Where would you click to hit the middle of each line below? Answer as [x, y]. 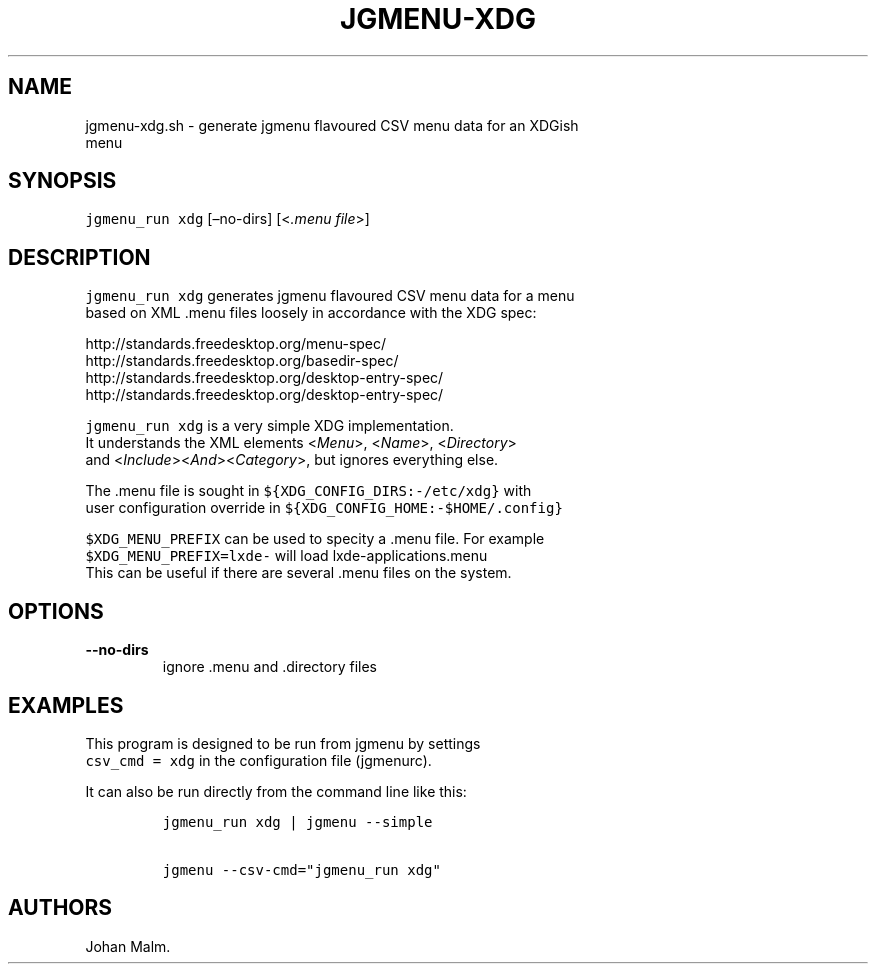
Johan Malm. [128, 946]
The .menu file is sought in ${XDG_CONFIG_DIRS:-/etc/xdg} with [308, 491]
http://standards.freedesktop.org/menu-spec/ [236, 344]
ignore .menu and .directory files [270, 667]
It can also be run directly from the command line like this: [276, 791]
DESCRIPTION [79, 257]
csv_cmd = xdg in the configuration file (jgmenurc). [258, 760]
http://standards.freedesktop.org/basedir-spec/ [242, 361]
